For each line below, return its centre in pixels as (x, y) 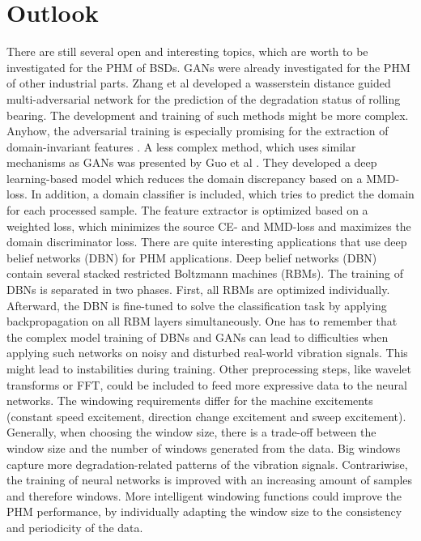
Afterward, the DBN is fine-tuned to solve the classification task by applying (197, 305)
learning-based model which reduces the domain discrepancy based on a (185, 178)
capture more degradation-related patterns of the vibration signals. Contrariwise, (207, 464)
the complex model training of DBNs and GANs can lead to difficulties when (198, 337)
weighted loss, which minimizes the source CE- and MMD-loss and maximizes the (209, 226)
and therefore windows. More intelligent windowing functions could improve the (204, 495)
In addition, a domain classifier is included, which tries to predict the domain (223, 194)
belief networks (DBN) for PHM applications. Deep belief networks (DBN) (192, 257)
